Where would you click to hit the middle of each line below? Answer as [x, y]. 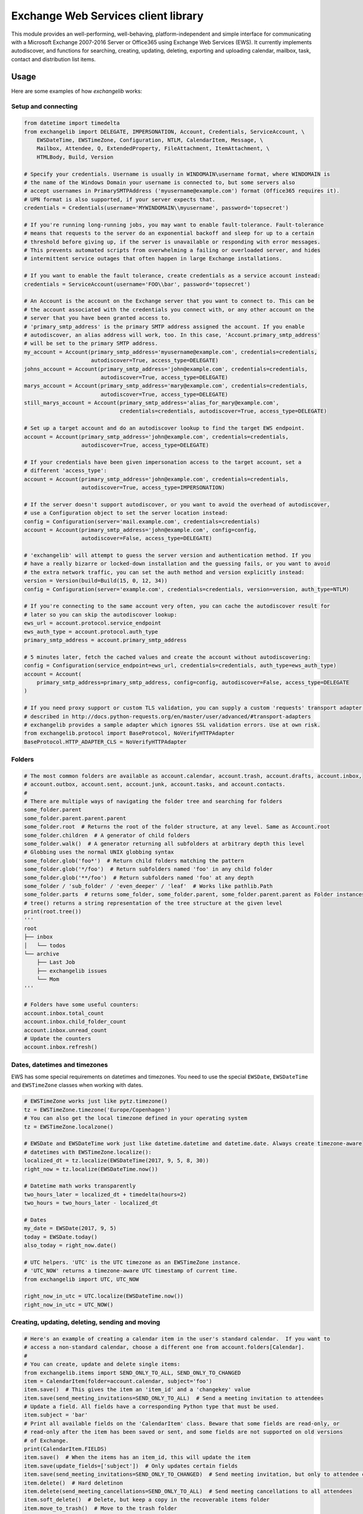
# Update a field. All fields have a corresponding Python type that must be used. [152, 1407]
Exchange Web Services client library [107, 16]
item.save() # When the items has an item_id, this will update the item [137, 1457]
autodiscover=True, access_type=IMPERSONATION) [153, 487]
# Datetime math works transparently [80, 1186]
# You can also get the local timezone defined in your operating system [136, 1118]
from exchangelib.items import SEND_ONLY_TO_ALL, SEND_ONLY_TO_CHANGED [132, 1373]
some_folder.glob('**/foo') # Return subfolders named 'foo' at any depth [139, 878]
